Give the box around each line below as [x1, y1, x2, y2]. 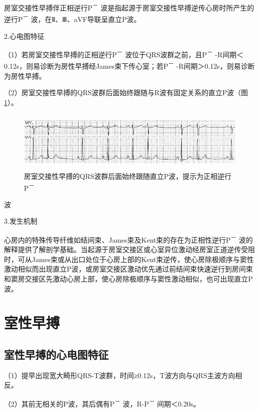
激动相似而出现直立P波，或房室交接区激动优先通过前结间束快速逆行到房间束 [4, 264, 253, 274]
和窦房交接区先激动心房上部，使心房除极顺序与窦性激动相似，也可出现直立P [4, 274, 253, 284]
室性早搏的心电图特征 [4, 346, 109, 362]
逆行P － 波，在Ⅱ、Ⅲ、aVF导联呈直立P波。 [4, 12, 141, 24]
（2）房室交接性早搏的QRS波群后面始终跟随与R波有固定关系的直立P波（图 [4, 87, 248, 98]
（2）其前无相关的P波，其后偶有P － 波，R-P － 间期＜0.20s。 [4, 397, 200, 409]
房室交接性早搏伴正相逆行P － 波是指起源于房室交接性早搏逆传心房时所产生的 [4, 1, 254, 12]
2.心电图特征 [4, 30, 44, 41]
